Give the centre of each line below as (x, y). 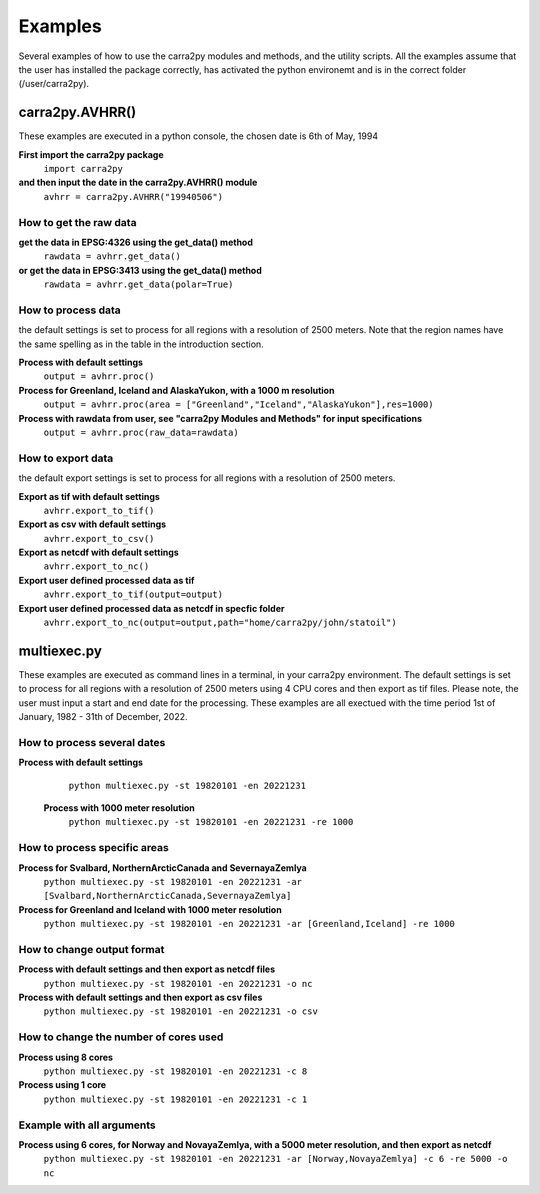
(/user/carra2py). (54, 84)
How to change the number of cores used (121, 1037)
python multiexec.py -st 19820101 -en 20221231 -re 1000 (211, 822)
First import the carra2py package (91, 154)
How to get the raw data (77, 222)
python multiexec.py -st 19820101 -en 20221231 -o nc (178, 983)
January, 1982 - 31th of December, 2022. (103, 717)
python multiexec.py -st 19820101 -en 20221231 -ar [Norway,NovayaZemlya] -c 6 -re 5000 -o (275, 1159)
